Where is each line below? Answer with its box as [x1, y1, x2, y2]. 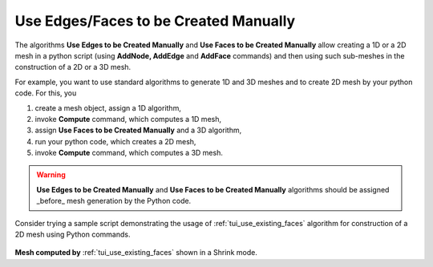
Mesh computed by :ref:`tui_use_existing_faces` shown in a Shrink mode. [14, 248, 258, 257]
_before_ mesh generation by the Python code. [36, 196, 192, 206]
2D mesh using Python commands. [14, 229, 131, 240]
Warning [36, 170, 66, 180]
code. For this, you [14, 88, 77, 98]
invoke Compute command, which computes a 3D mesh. [34, 148, 224, 158]
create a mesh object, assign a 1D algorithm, [34, 103, 182, 112]
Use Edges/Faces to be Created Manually [14, 12, 296, 30]
